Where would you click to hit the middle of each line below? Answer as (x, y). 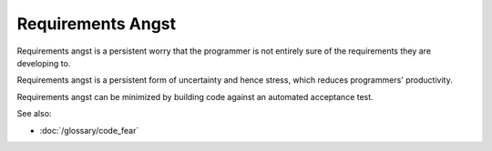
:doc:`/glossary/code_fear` (89, 130)
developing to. (44, 63)
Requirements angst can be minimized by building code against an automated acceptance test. (195, 96)
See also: (34, 114)
